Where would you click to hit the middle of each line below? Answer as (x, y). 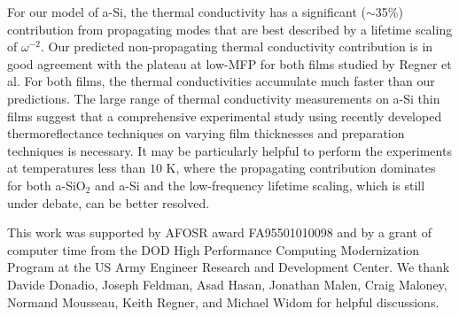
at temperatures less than (77, 168)
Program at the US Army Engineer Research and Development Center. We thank (229, 267)
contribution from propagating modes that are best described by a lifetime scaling (230, 29)
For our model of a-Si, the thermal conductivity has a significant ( (187, 12)
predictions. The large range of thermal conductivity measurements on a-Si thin (224, 98)
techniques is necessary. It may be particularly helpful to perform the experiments (229, 150)
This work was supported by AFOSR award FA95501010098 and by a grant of (219, 232)
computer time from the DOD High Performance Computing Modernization (214, 249)
